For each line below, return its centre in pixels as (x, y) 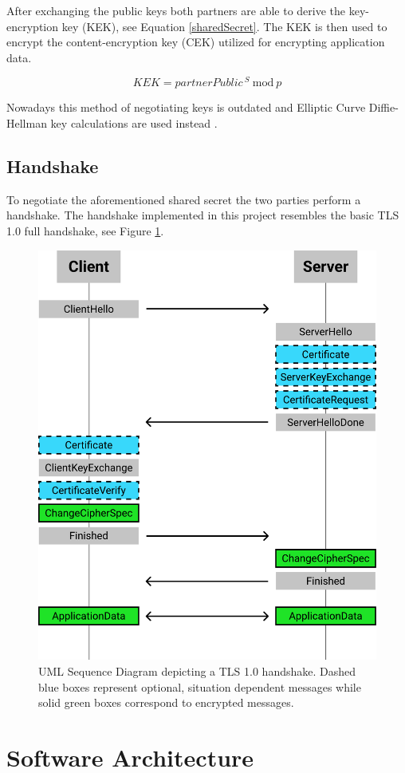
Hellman (27, 123)
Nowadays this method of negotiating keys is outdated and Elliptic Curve (186, 107)
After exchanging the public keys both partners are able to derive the (176, 10)
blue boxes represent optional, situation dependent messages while (200, 686)
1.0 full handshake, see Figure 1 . (85, 231)
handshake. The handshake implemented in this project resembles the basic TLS (203, 215)
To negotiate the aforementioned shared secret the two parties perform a (184, 199)
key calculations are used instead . (134, 123)
